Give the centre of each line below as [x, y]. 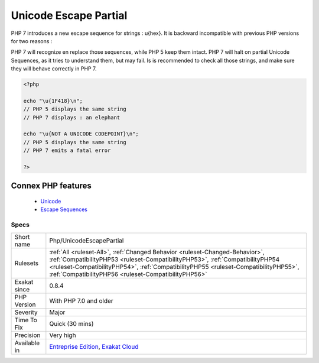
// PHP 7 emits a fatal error [67, 150]
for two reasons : [32, 41]
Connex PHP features [51, 186]
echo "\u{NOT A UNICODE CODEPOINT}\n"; [81, 134]
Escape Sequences [64, 209]
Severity [26, 312]
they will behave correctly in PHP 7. [54, 69]
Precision [27, 335]
